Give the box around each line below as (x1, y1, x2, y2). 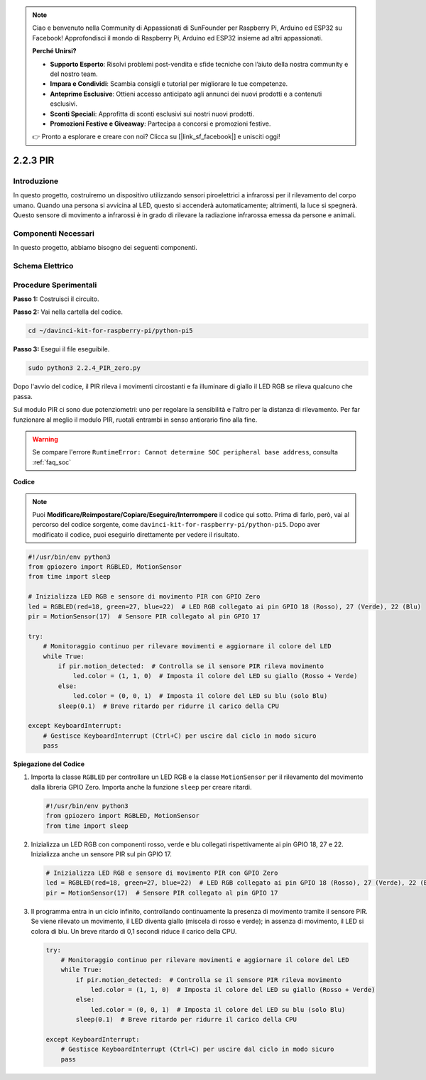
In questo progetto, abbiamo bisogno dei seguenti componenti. (13, 244, 198, 252)
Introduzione (13, 176, 59, 186)
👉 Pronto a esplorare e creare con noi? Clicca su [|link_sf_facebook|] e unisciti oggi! (32, 132, 280, 141)
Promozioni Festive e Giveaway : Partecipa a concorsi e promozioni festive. (50, 119, 271, 128)
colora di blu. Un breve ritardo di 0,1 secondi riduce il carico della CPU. (31, 927, 237, 935)
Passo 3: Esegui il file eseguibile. (13, 345, 110, 354)
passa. (13, 392, 33, 400)
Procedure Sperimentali (13, 280, 97, 290)
